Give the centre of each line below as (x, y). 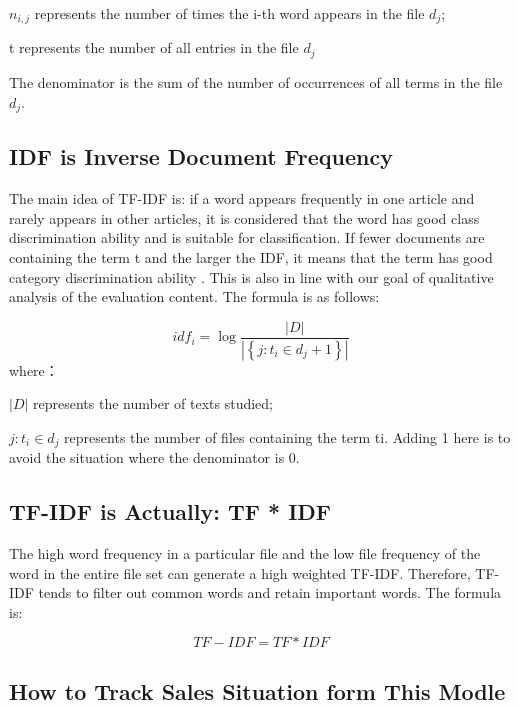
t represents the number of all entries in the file (154, 47)
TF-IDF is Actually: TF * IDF (170, 511)
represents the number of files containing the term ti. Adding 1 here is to (287, 436)
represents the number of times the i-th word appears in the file (229, 13)
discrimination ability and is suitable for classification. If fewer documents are (247, 237)
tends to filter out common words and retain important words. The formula (270, 592)
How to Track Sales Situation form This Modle (257, 690)
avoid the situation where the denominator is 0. (154, 457)
